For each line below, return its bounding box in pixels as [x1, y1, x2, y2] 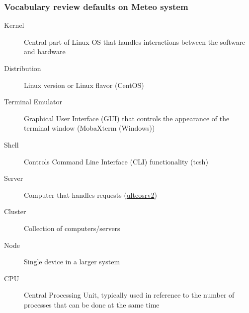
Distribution [4, 63, 41, 73]
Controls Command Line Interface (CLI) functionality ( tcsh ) [24, 156, 208, 166]
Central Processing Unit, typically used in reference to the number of [24, 290, 235, 300]
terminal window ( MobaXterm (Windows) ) [24, 123, 155, 133]
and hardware [24, 46, 66, 57]
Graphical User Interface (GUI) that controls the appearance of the [24, 113, 230, 123]
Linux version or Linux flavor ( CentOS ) [24, 79, 144, 90]
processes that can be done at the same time [24, 299, 160, 310]
